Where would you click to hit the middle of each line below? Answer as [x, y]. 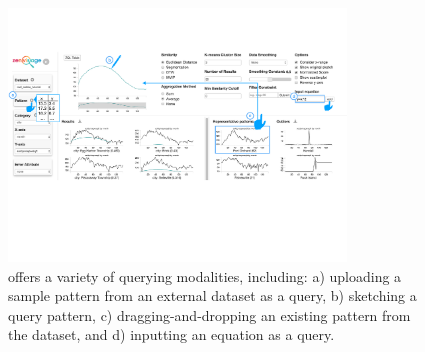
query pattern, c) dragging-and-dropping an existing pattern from [209, 314]
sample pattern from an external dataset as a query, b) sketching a [212, 295]
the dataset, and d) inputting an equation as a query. [171, 334]
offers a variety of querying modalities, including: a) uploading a [205, 275]
